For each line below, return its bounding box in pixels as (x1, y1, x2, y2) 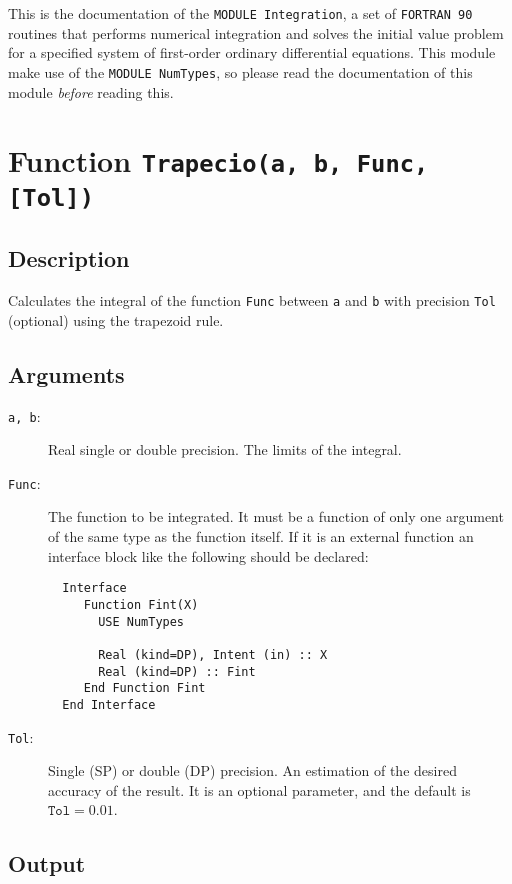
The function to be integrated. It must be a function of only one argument (48, 506, 504, 527)
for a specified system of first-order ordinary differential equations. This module (8, 42, 496, 63)
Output (8, 848, 86, 879)
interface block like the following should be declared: (48, 545, 369, 566)
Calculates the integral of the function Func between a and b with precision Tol (8, 290, 496, 311)
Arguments (8, 358, 125, 389)
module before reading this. (8, 81, 174, 102)
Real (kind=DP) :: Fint (98, 664, 256, 679)
